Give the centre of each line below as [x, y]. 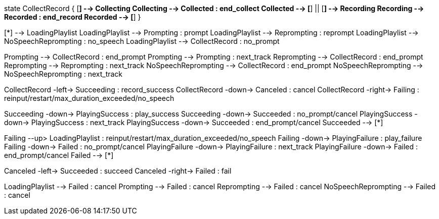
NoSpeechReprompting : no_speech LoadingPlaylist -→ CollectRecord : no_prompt [142, 41]
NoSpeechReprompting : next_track [63, 74]
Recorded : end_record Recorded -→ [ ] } [73, 17]
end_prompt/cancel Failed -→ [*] [59, 155]
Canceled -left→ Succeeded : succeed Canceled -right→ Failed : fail [118, 171]
